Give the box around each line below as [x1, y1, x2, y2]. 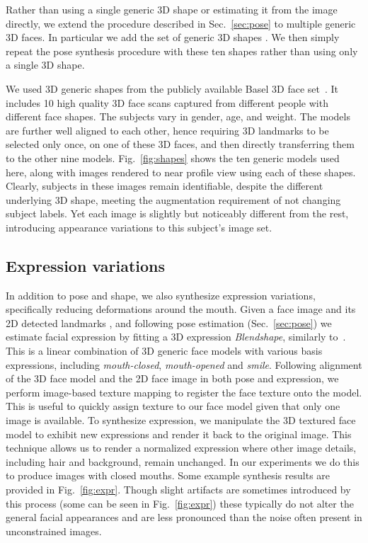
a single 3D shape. [6, 57, 85, 72]
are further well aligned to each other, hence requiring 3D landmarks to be [6, 122, 329, 137]
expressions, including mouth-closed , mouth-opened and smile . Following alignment [6, 357, 362, 372]
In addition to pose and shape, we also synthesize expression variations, [6, 287, 316, 302]
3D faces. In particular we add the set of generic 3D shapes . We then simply [6, 30, 340, 45]
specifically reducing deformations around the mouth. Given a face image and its [6, 302, 356, 316]
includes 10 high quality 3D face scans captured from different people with [6, 95, 328, 110]
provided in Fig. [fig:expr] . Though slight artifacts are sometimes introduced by [6, 482, 351, 497]
